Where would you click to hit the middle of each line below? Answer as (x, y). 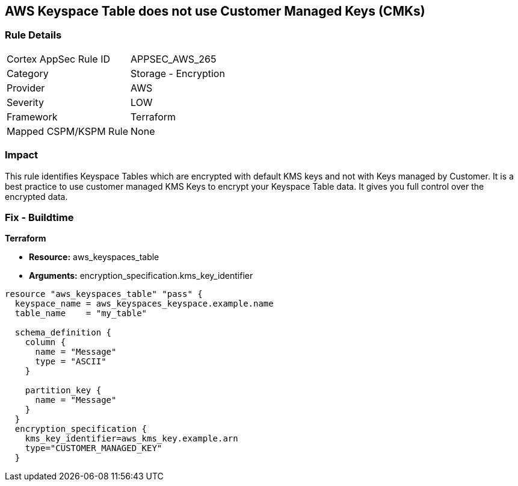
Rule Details (33, 35)
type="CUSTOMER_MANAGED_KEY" (94, 448)
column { (45, 342)
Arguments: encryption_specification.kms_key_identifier (141, 276)
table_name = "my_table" (81, 313)
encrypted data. (36, 196)
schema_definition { (63, 333)
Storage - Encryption (178, 73)
